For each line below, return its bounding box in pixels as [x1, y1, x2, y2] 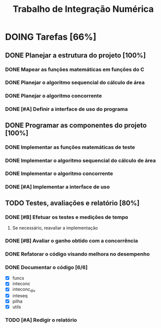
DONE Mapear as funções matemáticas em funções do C [5, 66, 145, 73]
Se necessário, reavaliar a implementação [12, 225, 98, 231]
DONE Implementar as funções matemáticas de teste [5, 144, 135, 151]
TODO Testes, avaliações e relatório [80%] [5, 199, 140, 207]
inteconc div [12, 286, 36, 293]
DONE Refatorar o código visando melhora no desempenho [5, 250, 150, 257]
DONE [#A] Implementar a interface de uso [5, 183, 110, 190]
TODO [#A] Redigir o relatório [5, 317, 77, 324]
